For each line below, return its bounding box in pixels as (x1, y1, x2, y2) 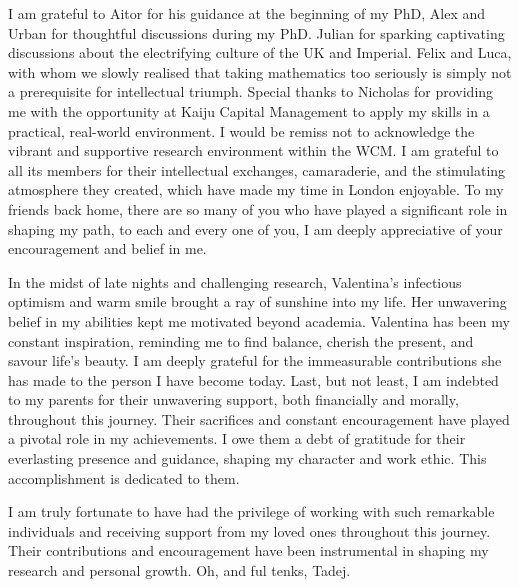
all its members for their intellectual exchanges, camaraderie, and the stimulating (8, 159, 506, 180)
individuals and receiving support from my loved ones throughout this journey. (8, 520, 491, 541)
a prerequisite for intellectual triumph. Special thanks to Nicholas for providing (8, 81, 494, 102)
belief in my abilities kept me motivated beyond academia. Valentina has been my (8, 310, 510, 331)
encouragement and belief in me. (8, 238, 207, 259)
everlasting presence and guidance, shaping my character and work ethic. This (8, 448, 487, 469)
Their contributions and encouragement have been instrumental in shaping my (8, 540, 489, 561)
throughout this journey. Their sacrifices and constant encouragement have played (8, 408, 510, 429)
